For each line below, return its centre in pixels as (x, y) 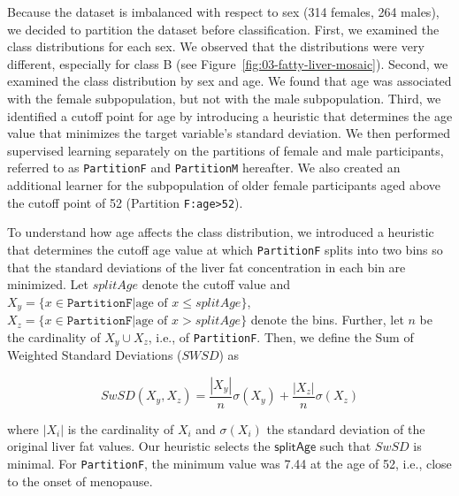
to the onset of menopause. (80, 481)
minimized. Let (48, 284)
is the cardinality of (121, 428)
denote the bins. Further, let (327, 320)
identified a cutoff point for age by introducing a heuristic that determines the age (230, 115)
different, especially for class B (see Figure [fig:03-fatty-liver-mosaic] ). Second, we (228, 63)
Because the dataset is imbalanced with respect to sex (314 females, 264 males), (223, 11)
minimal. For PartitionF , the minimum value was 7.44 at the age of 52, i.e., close (229, 463)
